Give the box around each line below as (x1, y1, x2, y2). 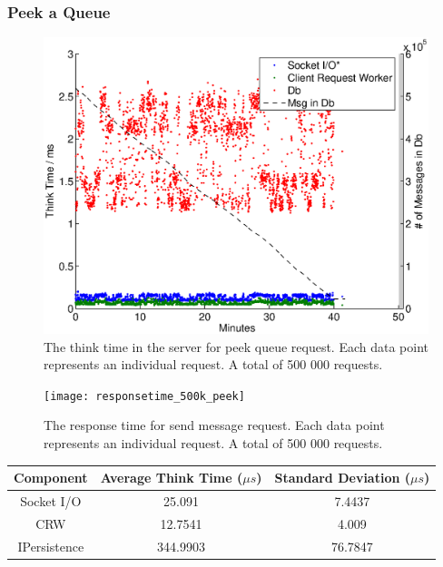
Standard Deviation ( (274, 468, 411, 487)
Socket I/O (20, 491, 82, 510)
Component (14, 468, 88, 487)
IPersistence (17, 536, 84, 555)
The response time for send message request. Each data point (44, 415, 385, 435)
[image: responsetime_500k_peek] (44, 389, 245, 403)
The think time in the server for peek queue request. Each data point (44, 337, 429, 356)
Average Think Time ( (100, 468, 243, 487)
